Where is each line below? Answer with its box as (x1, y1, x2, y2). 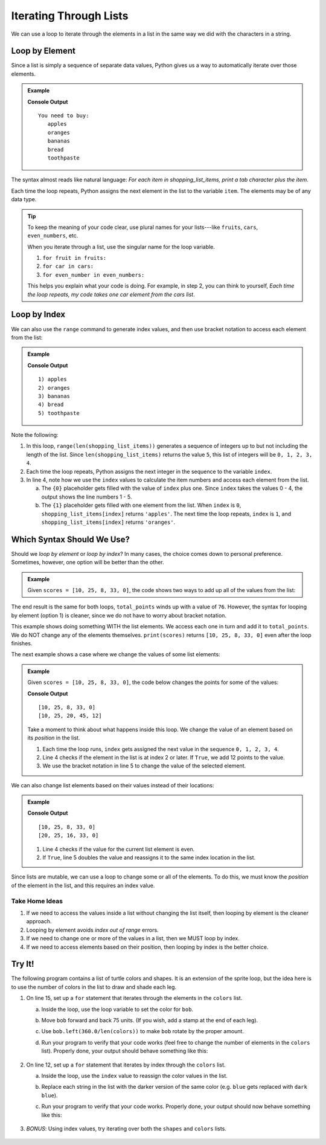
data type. (11, 196, 37, 203)
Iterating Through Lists (11, 9, 129, 22)
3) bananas (38, 393, 71, 399)
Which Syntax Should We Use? (11, 534, 130, 544)
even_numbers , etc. (27, 232, 78, 239)
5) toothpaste (38, 410, 80, 416)
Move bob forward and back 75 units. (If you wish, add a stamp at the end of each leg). (41, 1017, 258, 1024)
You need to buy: (38, 112, 89, 119)
